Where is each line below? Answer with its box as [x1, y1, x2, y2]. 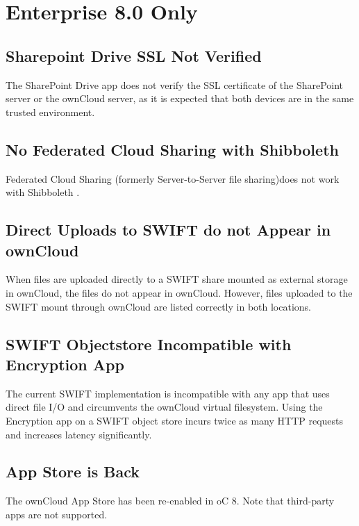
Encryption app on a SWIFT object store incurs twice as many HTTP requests [6, 413, 344, 427]
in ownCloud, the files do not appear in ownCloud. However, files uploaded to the [6, 285, 353, 299]
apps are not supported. [6, 507, 108, 521]
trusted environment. [6, 104, 95, 119]
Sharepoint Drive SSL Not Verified [6, 44, 262, 66]
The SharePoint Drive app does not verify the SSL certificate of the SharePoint [6, 77, 344, 92]
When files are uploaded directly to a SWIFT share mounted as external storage [6, 272, 348, 286]
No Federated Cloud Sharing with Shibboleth [6, 138, 339, 160]
